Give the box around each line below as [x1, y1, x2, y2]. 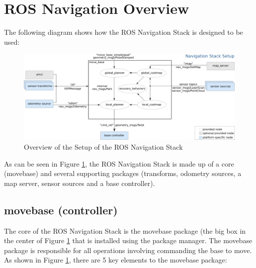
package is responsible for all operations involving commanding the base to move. [4, 245, 252, 255]
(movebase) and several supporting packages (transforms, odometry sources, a [4, 168, 242, 179]
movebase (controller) [4, 202, 118, 217]
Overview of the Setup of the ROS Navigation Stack [24, 141, 183, 152]
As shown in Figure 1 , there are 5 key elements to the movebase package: [4, 255, 227, 265]
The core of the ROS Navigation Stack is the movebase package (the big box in [4, 225, 246, 236]
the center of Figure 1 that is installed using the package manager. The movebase [4, 235, 253, 246]
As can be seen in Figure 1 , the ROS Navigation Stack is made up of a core [4, 158, 234, 169]
